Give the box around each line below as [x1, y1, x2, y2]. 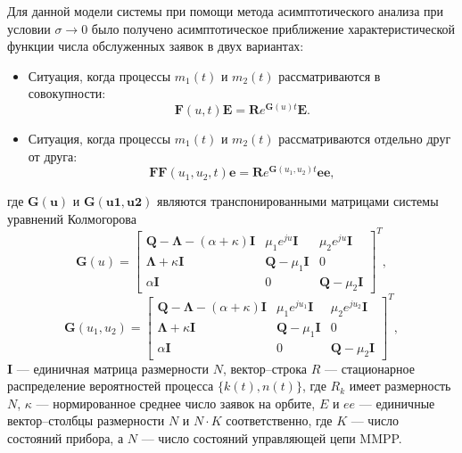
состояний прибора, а [7, 428, 124, 447]
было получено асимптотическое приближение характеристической [91, 19, 456, 37]
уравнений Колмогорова [7, 209, 137, 227]
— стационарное [325, 358, 415, 377]
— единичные [359, 393, 435, 412]
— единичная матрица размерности [16, 358, 209, 377]
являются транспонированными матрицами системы [157, 192, 439, 210]
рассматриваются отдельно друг [278, 128, 451, 147]
